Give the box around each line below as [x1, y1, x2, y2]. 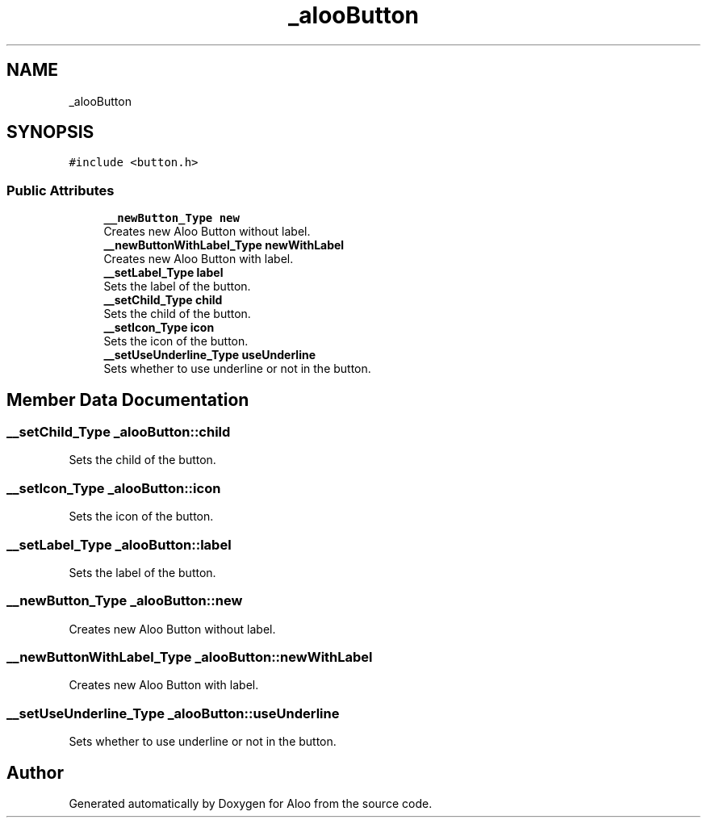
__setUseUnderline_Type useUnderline [103, 348, 316, 362]
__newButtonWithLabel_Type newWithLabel [103, 238, 345, 253]
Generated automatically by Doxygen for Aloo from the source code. [69, 797, 433, 810]
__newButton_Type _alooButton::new [6, 592, 243, 609]
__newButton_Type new [103, 211, 240, 225]
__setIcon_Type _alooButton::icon [6, 479, 221, 496]
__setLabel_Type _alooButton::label [6, 536, 232, 553]
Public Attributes [6, 182, 115, 199]
